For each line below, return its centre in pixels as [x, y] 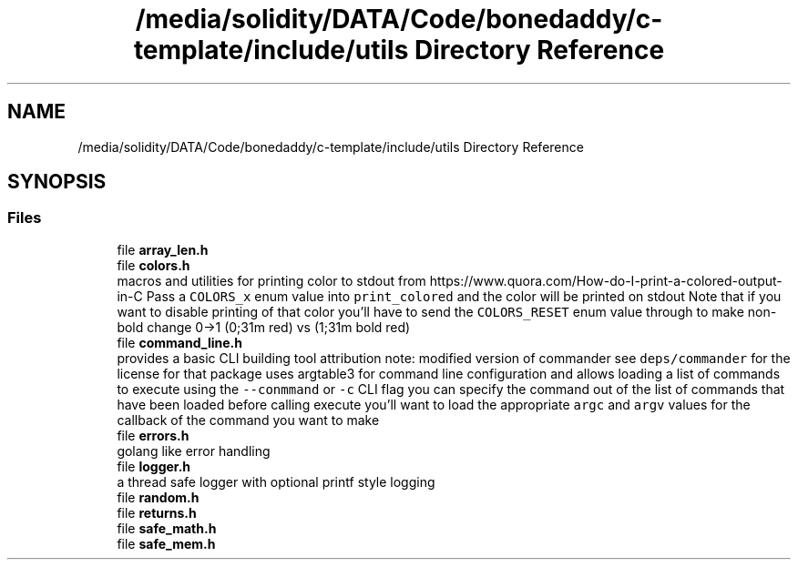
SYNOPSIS [57, 182]
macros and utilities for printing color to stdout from [271, 280]
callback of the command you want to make [248, 420]
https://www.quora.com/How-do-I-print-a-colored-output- [606, 280]
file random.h [158, 497]
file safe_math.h [167, 528]
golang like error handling [194, 451]
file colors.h [153, 265]
